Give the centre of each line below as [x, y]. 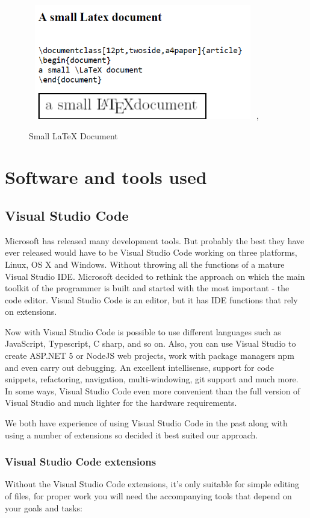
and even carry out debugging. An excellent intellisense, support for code [139, 367]
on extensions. [31, 311]
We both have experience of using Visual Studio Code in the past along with [146, 423]
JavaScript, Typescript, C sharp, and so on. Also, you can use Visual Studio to [150, 343]
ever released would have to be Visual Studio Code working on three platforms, [151, 252]
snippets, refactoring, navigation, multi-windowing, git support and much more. [152, 379]
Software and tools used [106, 177]
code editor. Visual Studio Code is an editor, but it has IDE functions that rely [151, 299]
